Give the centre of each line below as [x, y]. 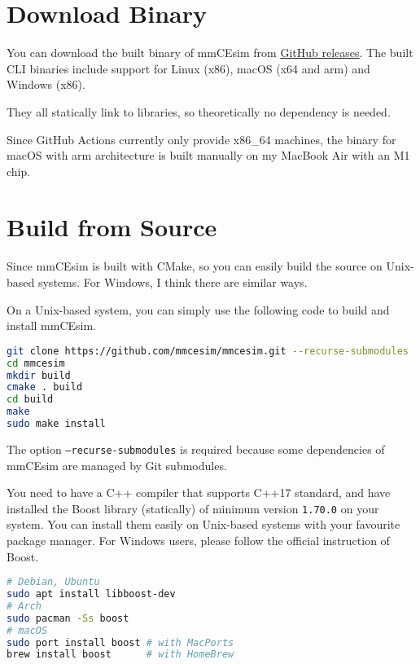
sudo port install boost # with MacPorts [120, 642]
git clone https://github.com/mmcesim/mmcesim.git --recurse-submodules [208, 351]
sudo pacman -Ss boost [68, 618]
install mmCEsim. [52, 325]
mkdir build [39, 375]
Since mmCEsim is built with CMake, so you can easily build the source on [195, 266]
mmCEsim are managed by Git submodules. [117, 465]
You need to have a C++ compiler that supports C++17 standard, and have [199, 493]
